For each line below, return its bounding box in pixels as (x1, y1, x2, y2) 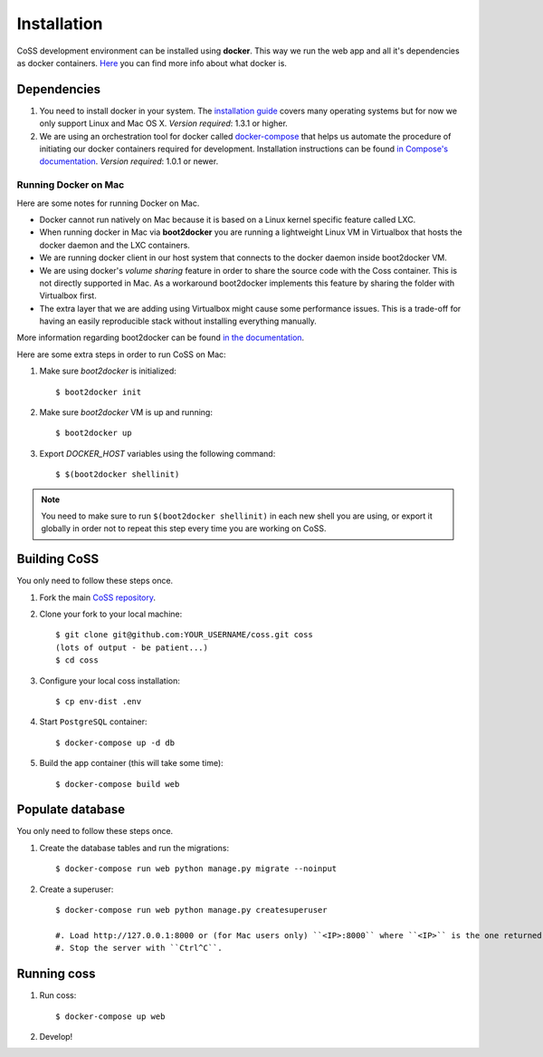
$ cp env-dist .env (55, 696, 142, 706)
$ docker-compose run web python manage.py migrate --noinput (55, 864, 338, 874)
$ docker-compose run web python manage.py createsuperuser (55, 905, 328, 916)
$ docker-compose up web (55, 1011, 166, 1022)
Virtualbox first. (39, 290, 97, 301)
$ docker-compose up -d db (55, 737, 176, 748)
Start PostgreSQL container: (39, 716, 148, 727)
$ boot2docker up (55, 428, 132, 439)
